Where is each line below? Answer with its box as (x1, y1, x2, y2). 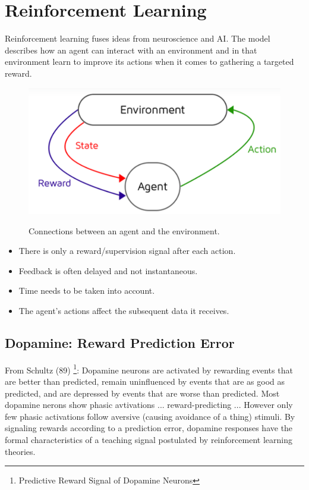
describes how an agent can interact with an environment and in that (5, 43, 257, 56)
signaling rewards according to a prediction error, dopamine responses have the (5, 422, 293, 434)
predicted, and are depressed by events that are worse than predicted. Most (5, 387, 280, 399)
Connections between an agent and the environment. (29, 224, 220, 237)
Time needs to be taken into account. (18, 284, 155, 297)
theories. (5, 445, 36, 457)
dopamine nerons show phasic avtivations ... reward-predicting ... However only (5, 398, 293, 411)
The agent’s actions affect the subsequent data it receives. (18, 304, 229, 317)
